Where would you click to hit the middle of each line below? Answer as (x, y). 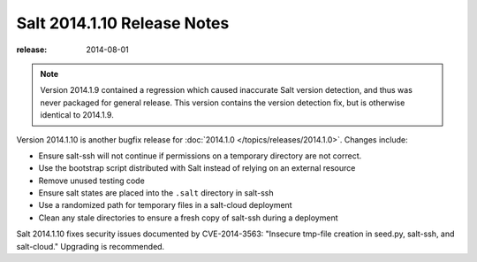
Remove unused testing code (91, 181)
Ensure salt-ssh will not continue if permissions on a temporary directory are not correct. (200, 156)
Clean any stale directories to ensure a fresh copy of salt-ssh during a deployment (189, 218)
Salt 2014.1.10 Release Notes (123, 23)
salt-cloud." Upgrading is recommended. (91, 246)
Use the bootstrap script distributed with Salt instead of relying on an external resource (197, 168)
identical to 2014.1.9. (77, 115)
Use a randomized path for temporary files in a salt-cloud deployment (165, 205)
